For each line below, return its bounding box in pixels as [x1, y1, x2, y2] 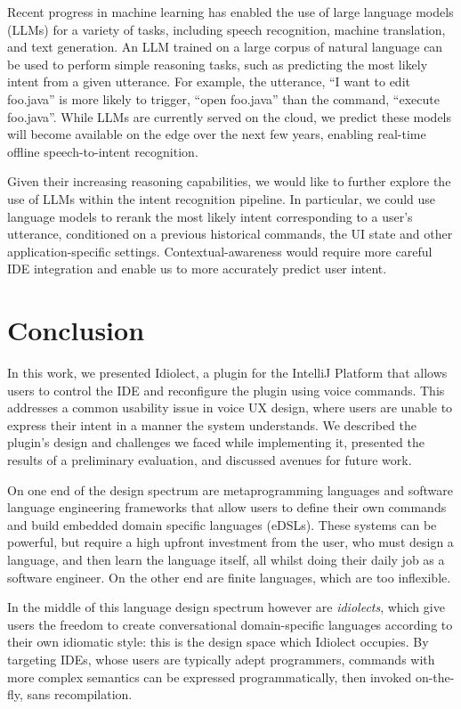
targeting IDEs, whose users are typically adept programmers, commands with [7, 649, 435, 668]
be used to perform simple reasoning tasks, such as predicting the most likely [7, 54, 428, 73]
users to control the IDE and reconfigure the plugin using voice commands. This [7, 380, 445, 399]
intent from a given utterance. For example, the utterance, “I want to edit [7, 72, 410, 91]
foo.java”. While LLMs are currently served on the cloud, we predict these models [7, 107, 452, 126]
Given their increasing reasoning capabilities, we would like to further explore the [7, 172, 451, 191]
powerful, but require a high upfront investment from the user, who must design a [7, 533, 454, 551]
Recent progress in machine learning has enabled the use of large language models [7, 3, 454, 20]
